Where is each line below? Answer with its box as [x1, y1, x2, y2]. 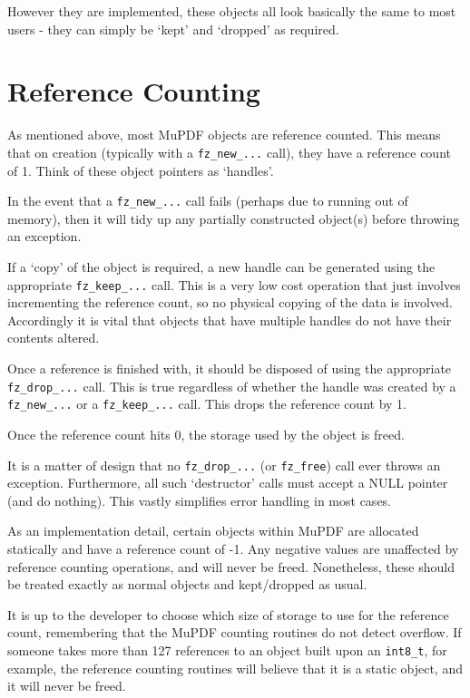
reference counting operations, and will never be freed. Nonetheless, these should [7, 557, 455, 576]
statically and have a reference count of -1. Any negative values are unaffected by [7, 538, 459, 557]
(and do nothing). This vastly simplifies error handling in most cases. [7, 490, 392, 509]
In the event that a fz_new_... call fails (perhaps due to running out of [7, 191, 408, 210]
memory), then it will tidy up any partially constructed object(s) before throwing [7, 208, 460, 228]
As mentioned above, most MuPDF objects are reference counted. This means [7, 125, 441, 144]
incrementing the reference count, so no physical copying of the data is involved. [7, 293, 453, 312]
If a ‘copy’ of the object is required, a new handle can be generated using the [7, 257, 436, 276]
